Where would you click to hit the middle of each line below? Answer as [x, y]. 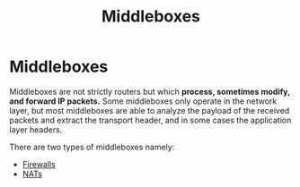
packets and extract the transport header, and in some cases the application [150, 120]
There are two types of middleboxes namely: [92, 147]
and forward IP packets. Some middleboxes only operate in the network [143, 101]
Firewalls [39, 164]
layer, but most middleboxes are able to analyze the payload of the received [150, 110]
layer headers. [36, 129]
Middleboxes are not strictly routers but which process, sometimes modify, [150, 91]
